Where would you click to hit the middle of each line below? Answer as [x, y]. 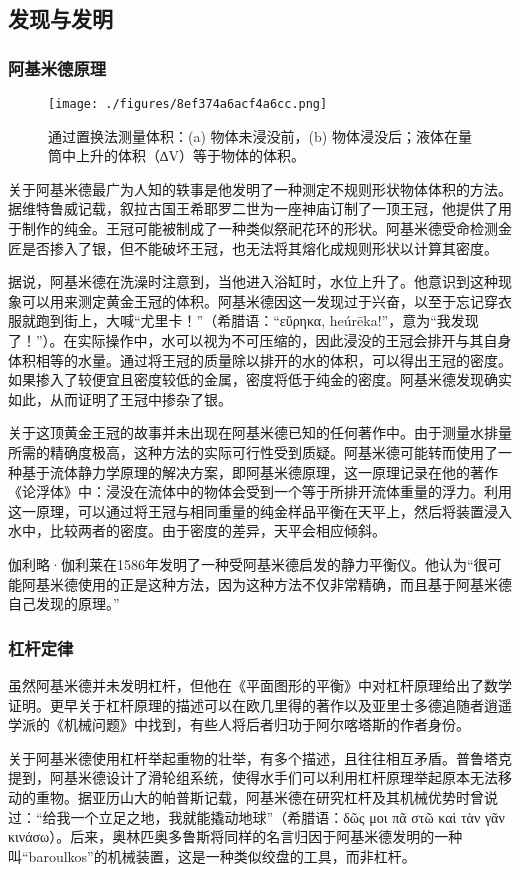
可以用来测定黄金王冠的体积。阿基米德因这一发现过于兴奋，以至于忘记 [252, 300]
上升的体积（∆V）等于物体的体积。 [190, 155]
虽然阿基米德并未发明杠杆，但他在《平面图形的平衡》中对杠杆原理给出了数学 [260, 684]
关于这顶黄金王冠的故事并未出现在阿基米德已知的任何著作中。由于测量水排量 [260, 432]
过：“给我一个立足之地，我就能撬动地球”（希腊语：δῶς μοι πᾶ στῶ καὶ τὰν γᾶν [256, 816]
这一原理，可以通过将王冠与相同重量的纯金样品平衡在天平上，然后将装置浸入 [260, 510]
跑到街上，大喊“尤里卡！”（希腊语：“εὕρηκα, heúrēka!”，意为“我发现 [257, 320]
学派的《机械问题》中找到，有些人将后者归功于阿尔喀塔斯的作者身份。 [239, 724]
